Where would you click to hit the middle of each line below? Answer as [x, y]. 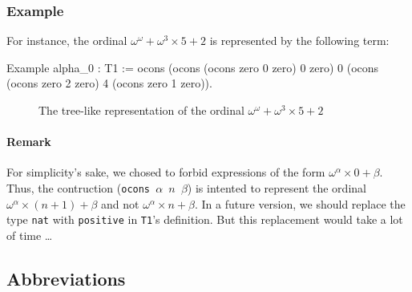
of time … [30, 235]
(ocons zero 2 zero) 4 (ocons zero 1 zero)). [109, 83]
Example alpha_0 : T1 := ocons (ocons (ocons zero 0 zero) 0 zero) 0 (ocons [193, 67]
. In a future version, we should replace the [300, 203]
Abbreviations [66, 278]
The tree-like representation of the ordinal [141, 110]
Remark [29, 142]
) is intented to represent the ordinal [277, 187]
